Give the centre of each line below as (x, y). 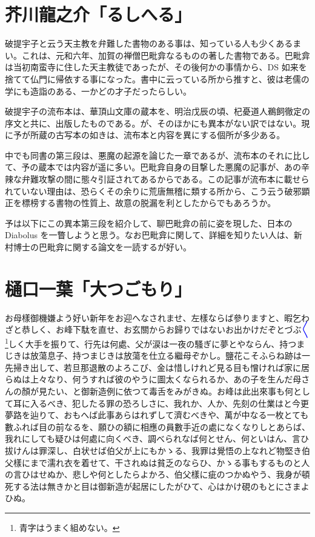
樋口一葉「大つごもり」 (98, 288)
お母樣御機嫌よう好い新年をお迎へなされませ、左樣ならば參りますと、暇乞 (153, 317)
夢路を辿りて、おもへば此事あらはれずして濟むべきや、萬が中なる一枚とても (157, 415)
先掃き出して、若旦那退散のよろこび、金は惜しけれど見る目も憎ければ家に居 (157, 367)
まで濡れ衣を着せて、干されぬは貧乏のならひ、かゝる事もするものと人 (170, 462)
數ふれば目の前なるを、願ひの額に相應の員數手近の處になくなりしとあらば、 (157, 426)
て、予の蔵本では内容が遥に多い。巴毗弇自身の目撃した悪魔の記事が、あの (153, 167)
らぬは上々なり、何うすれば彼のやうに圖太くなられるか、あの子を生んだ (149, 379)
